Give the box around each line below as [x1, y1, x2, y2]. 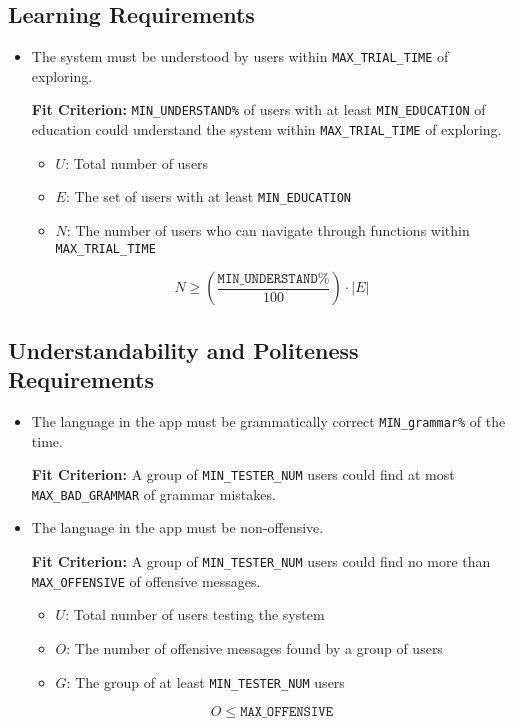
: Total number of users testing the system [65, 604, 325, 625]
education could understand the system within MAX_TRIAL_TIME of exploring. [31, 119, 502, 140]
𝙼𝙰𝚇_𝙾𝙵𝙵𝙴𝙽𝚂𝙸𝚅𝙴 [240, 705, 333, 720]
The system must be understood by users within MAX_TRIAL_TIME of [31, 46, 449, 67]
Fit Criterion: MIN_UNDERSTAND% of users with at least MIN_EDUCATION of [31, 99, 486, 120]
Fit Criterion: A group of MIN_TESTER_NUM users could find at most [31, 464, 455, 485]
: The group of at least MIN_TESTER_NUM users [66, 671, 345, 692]
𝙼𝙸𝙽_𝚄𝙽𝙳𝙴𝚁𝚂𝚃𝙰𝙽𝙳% [217, 271, 330, 286]
